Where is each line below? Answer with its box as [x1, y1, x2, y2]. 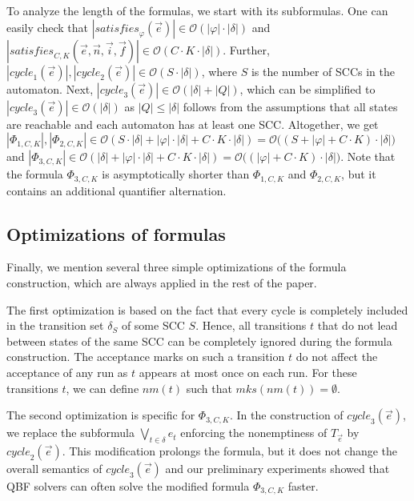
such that [186, 379, 232, 396]
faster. [287, 477, 319, 494]
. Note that [340, 148, 396, 165]
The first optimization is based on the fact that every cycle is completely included [6, 301, 408, 318]
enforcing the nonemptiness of [180, 424, 328, 441]
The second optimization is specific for [6, 407, 195, 423]
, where [201, 62, 237, 79]
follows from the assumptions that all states [183, 98, 398, 114]
